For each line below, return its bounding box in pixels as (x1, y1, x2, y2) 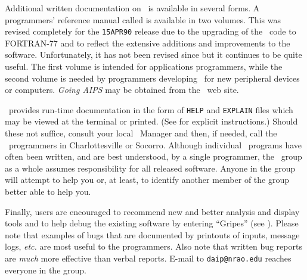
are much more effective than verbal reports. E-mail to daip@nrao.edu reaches (5, 252, 292, 264)
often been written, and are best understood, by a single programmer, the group (5, 150, 302, 163)
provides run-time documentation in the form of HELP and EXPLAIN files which (8, 103, 293, 116)
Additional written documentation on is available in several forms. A (5, 2, 260, 14)
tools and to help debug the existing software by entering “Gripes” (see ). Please (5, 217, 299, 229)
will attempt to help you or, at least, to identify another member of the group (5, 173, 290, 186)
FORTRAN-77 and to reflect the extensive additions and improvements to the (5, 36, 290, 49)
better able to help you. (5, 185, 91, 198)
